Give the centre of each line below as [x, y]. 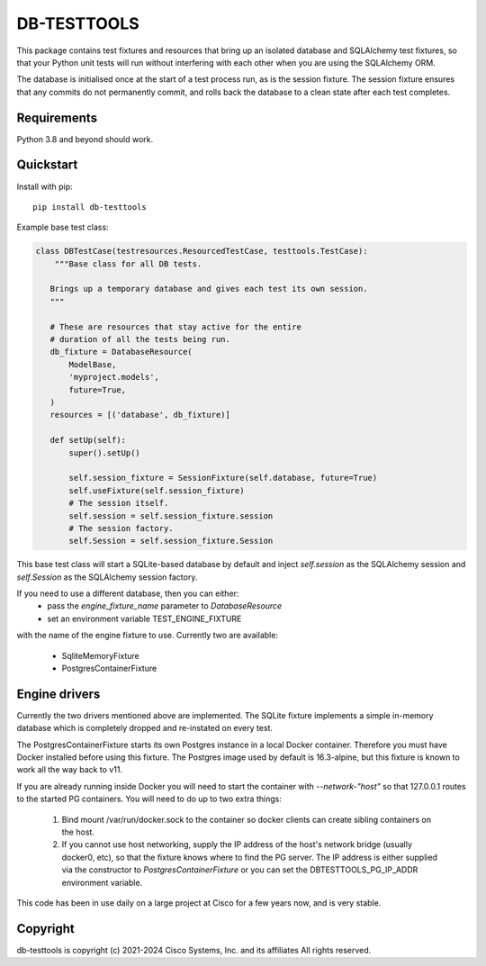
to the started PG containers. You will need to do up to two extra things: [149, 799]
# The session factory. [121, 528]
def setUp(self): [88, 440]
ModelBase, [93, 364]
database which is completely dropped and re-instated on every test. [145, 728]
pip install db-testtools [90, 207]
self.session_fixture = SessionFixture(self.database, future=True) [223, 478]
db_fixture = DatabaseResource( [121, 352]
